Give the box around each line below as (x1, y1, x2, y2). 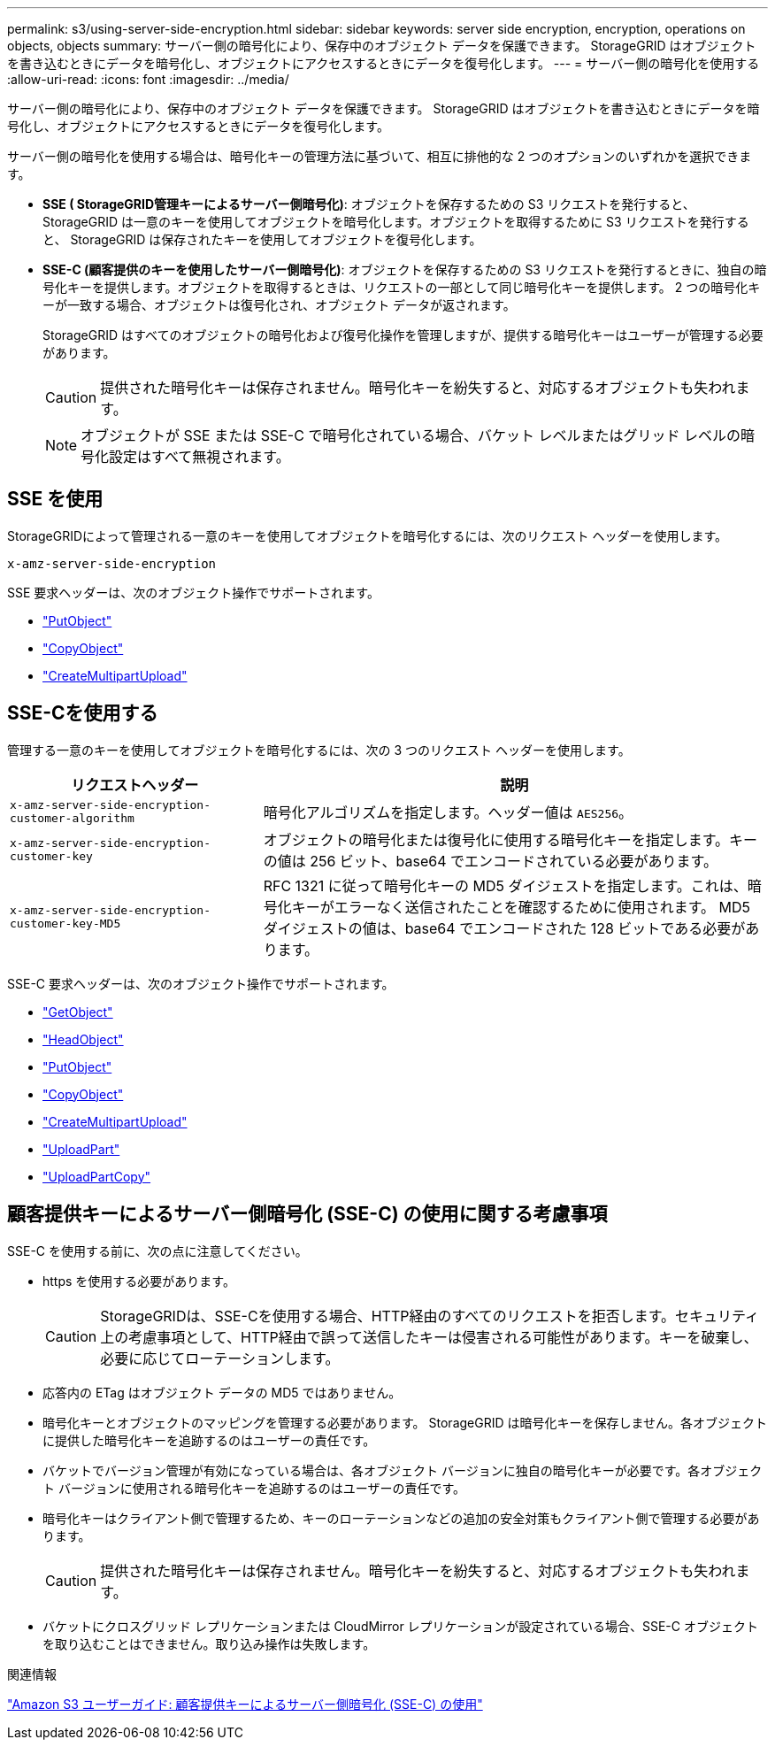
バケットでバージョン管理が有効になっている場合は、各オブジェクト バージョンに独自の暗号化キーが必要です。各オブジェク (42, 1462, 763, 1478)
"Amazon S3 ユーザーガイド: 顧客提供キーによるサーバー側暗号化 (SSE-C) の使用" (7, 1696, 483, 1712)
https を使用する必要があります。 (42, 1273, 235, 1289)
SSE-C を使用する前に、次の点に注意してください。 (7, 1243, 308, 1258)
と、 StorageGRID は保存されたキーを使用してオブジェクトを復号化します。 (42, 232, 482, 247)
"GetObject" (42, 1004, 113, 1020)
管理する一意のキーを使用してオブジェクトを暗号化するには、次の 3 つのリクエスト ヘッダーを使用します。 (7, 742, 631, 758)
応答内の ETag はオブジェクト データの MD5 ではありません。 (42, 1384, 402, 1400)
